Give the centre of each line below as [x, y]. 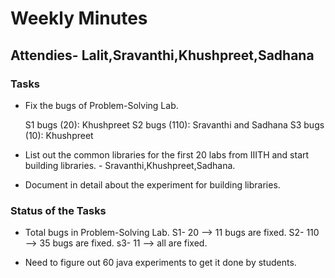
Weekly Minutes [79, 18]
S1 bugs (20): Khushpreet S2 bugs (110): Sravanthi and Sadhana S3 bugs [174, 124]
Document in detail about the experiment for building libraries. [152, 184]
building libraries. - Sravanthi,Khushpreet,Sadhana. [130, 165]
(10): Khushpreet [59, 135]
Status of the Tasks [58, 210]
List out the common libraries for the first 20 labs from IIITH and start [167, 154]
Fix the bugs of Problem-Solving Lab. [101, 105]
